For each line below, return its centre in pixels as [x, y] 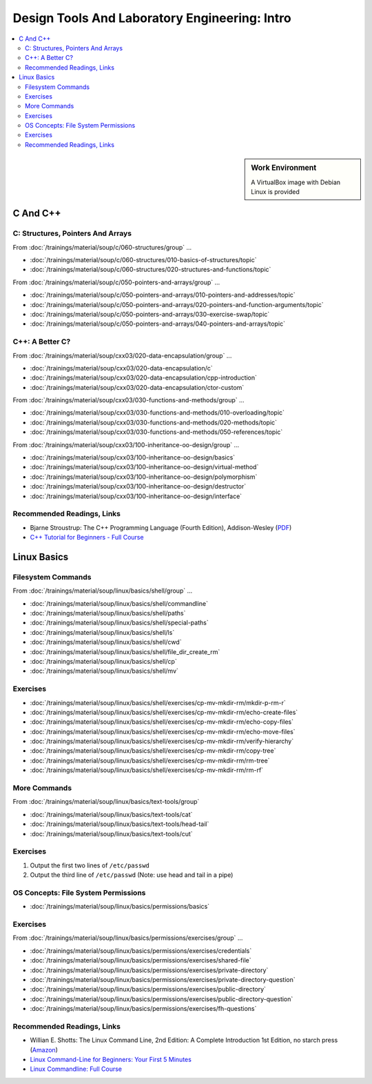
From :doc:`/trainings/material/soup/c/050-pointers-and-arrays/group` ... [116, 282]
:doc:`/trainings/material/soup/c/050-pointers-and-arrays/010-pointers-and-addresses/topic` [163, 295]
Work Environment [284, 168]
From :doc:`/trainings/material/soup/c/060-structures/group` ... [102, 247]
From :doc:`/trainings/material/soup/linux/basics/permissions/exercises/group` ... [128, 938]
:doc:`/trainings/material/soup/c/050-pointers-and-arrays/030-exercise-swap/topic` [150, 314]
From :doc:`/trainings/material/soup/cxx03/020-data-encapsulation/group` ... [122, 355]
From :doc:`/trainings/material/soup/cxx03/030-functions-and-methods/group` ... [128, 400]
